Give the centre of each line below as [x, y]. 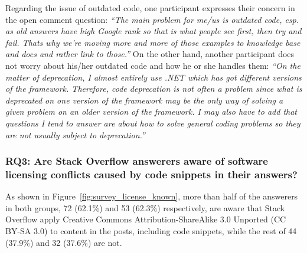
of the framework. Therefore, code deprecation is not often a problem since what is [154, 89]
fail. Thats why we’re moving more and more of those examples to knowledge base [153, 42]
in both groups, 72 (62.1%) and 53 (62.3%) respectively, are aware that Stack [145, 207]
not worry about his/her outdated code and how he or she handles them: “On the [153, 65]
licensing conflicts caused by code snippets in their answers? [151, 174]
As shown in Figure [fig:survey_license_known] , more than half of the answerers [152, 196]
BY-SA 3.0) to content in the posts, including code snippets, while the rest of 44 [151, 231]
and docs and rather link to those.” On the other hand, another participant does [150, 54]
